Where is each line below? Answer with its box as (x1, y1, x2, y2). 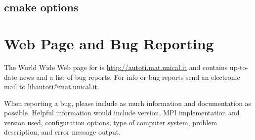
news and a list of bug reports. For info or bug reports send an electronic (19, 71, 240, 82)
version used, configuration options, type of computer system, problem (4, 117, 217, 127)
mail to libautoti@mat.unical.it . (4, 81, 99, 92)
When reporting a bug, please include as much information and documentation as (4, 98, 252, 108)
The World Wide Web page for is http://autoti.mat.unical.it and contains (4, 62, 228, 72)
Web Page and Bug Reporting (4, 33, 214, 53)
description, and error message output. (4, 127, 121, 137)
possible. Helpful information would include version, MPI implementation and (4, 107, 240, 118)
